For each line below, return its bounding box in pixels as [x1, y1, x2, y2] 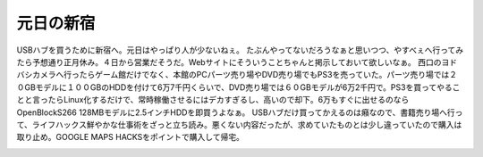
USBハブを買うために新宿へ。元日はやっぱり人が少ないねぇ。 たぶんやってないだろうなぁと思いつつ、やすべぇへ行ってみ [16, 45, 464, 55]
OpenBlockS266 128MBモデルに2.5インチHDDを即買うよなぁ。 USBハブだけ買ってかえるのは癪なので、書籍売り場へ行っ [16, 107, 463, 118]
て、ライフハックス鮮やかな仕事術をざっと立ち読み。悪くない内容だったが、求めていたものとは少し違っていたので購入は [16, 119, 462, 129]
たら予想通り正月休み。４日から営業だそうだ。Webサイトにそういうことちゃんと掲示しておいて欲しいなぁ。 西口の [16, 56, 442, 67]
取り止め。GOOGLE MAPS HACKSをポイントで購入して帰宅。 [16, 132, 245, 143]
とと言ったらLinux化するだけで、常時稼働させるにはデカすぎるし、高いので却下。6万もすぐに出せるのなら [16, 95, 410, 105]
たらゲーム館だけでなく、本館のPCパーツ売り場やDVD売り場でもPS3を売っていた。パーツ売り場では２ [79, 70, 458, 80]
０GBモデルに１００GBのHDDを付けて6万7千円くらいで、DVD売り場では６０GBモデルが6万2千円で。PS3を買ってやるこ [16, 81, 461, 93]
